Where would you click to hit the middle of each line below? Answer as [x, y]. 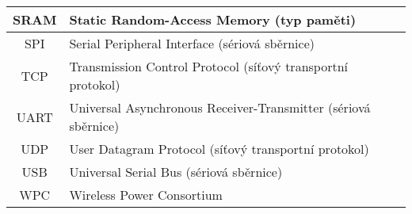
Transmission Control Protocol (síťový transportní [209, 66]
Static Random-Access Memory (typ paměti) [213, 19]
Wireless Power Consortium [146, 195]
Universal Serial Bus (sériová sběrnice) [176, 172]
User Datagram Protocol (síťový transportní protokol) [219, 149]
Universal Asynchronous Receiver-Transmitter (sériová [220, 107]
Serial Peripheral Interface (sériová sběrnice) [192, 43]
